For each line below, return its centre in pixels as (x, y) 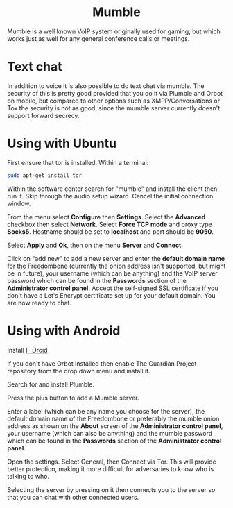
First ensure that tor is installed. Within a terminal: (78, 162)
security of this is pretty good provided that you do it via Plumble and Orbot (115, 93)
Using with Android (64, 331)
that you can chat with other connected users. (73, 497)
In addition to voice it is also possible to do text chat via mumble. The (106, 86)
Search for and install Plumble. (51, 384)
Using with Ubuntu (62, 144)
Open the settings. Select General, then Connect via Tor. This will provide (112, 462)
